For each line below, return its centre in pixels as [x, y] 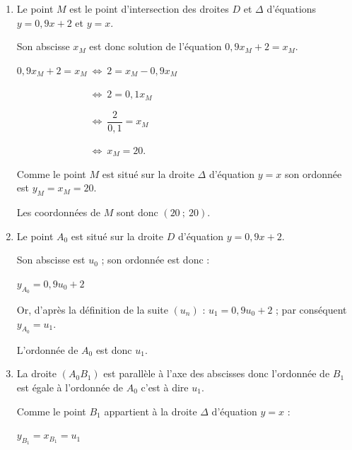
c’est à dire [165, 387]
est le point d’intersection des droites [149, 8]
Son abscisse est [51, 260]
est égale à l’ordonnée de [70, 387]
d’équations [292, 8]
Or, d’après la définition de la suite [92, 309]
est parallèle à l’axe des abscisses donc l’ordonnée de [217, 373]
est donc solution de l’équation [156, 46]
